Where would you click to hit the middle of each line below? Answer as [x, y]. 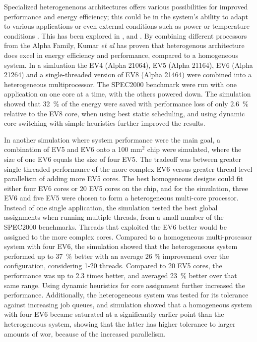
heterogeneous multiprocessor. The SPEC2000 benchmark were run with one [121, 84]
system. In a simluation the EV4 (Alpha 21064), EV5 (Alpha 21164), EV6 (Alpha [128, 65]
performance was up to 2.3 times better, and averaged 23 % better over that [121, 275]
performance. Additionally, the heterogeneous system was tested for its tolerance [126, 295]
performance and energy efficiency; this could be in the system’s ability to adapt [126, 16]
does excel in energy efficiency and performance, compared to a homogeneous [121, 55]
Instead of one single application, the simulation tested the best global [111, 207]
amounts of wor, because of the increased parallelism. [85, 333]
